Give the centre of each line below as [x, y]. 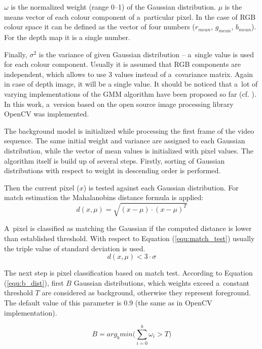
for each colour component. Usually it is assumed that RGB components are [122, 64]
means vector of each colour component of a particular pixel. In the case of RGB [130, 16]
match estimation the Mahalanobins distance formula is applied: [104, 197]
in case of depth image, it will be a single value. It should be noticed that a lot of [131, 84]
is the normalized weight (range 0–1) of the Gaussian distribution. [113, 7]
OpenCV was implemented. [47, 114]
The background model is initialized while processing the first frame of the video [129, 130]
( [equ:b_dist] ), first [34, 282]
